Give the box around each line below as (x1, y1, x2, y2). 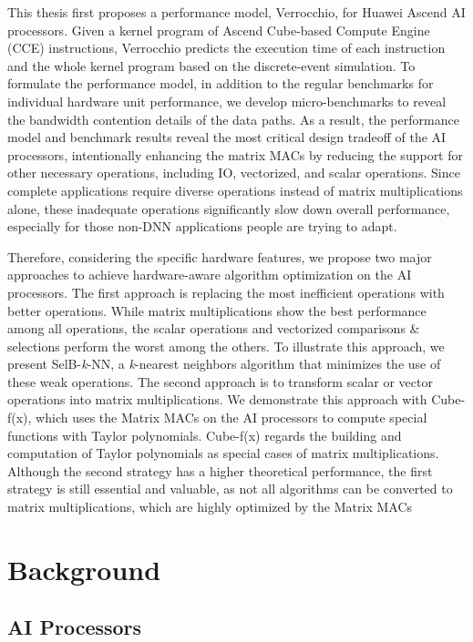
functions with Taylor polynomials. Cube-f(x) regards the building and (7, 425, 402, 444)
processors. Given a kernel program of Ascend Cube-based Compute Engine (7, 20, 430, 39)
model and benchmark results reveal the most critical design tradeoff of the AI (7, 127, 447, 147)
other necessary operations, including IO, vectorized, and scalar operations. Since (7, 163, 460, 182)
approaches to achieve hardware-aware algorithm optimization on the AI (7, 265, 412, 284)
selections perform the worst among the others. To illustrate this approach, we (7, 336, 445, 355)
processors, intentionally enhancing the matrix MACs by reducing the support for (7, 145, 463, 164)
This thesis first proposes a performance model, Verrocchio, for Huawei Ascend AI (7, 3, 466, 21)
